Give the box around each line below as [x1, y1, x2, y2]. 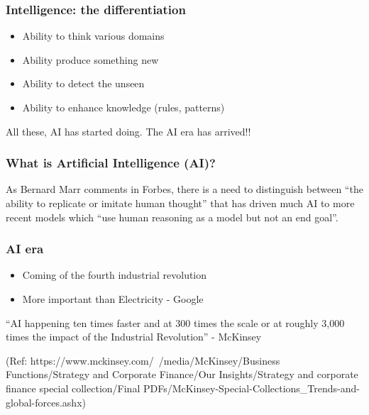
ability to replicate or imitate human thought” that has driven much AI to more [6, 196, 355, 210]
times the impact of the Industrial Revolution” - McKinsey [6, 329, 262, 344]
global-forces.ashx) [6, 394, 86, 409]
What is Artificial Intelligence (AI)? [6, 154, 216, 172]
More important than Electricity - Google [22, 292, 204, 306]
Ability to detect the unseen [22, 76, 145, 91]
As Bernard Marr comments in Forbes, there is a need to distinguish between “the [6, 182, 363, 197]
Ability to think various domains [22, 28, 165, 43]
